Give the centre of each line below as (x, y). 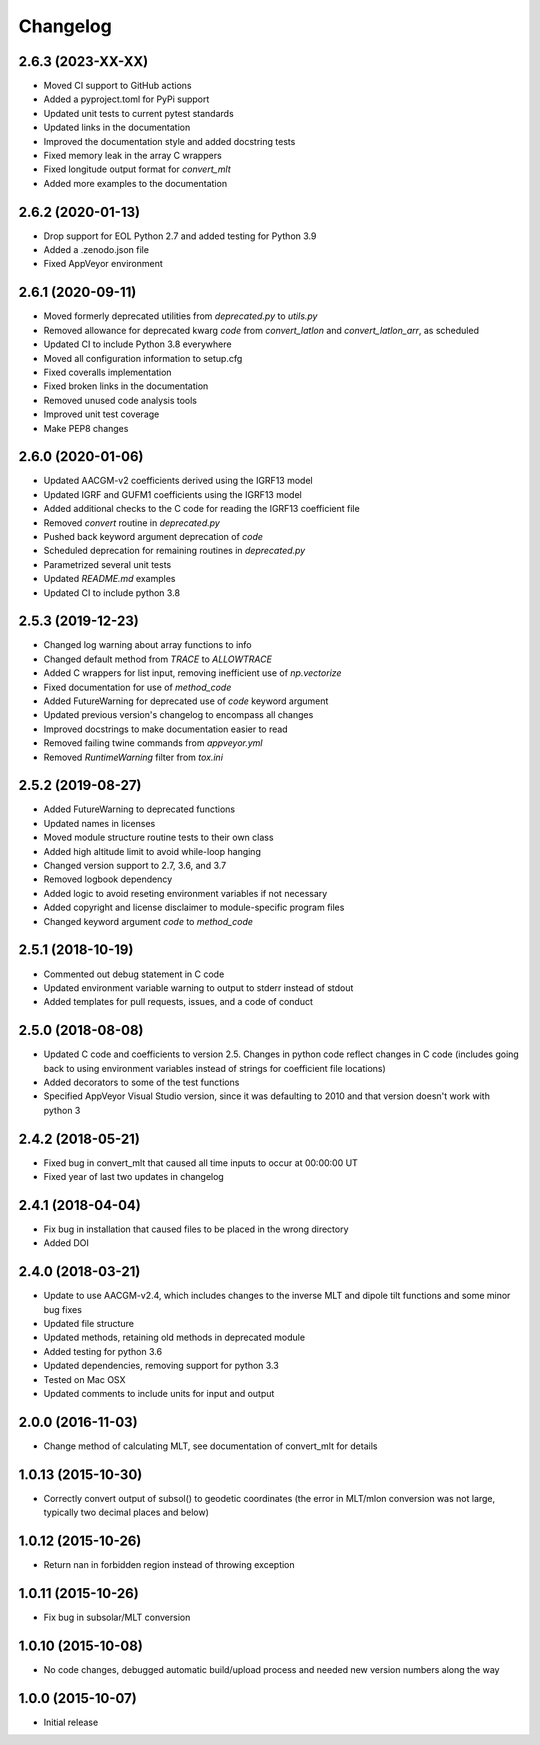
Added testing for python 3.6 (103, 1351)
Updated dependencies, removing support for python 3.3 (161, 1366)
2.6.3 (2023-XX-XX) (83, 61)
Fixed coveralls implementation (107, 372)
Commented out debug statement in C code (134, 974)
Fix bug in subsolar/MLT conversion (117, 1617)
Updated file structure (89, 1324)
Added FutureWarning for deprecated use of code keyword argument (186, 701)
